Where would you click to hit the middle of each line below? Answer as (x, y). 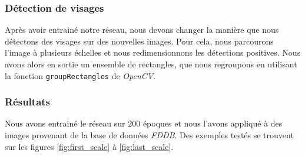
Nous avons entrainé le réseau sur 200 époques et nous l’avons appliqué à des (144, 123)
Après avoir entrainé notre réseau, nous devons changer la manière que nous (142, 30)
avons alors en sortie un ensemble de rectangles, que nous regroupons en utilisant (151, 64)
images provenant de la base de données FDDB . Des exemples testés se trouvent (149, 135)
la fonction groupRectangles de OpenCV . (80, 75)
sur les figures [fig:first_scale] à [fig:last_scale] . (89, 146)
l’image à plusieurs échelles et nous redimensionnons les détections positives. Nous (153, 52)
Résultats (28, 102)
